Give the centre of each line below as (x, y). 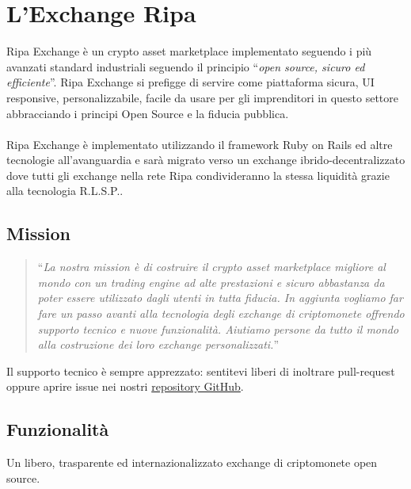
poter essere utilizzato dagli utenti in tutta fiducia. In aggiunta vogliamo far (220, 298)
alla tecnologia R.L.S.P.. (65, 191)
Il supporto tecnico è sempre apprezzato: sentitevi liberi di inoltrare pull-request (201, 371)
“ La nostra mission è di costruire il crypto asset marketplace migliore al (211, 267)
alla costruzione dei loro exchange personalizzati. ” (158, 344)
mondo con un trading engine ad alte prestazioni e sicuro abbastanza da (211, 282)
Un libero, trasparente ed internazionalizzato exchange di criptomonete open (192, 462)
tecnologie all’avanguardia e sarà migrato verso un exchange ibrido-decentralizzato (206, 160)
